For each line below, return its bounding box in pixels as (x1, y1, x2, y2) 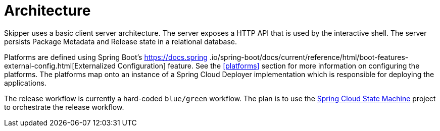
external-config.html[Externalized (4, 61, 116, 70)
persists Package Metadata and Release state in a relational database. (4, 37, 237, 46)
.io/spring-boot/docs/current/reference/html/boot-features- (209, 52, 409, 61)
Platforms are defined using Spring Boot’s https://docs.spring (4, 52, 208, 61)
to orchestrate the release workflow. (4, 102, 124, 111)
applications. (4, 78, 46, 87)
